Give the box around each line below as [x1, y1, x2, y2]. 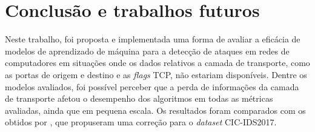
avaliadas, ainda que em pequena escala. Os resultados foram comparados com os [5, 104, 306, 116]
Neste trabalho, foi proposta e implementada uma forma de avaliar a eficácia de [5, 33, 300, 45]
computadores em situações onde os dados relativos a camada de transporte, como [5, 56, 310, 69]
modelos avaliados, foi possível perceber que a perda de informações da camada [5, 80, 299, 93]
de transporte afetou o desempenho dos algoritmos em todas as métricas [5, 92, 273, 105]
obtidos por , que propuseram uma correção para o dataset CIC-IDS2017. [5, 116, 277, 128]
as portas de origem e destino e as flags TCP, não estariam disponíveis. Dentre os [5, 68, 307, 81]
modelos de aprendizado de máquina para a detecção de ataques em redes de [5, 44, 290, 57]
